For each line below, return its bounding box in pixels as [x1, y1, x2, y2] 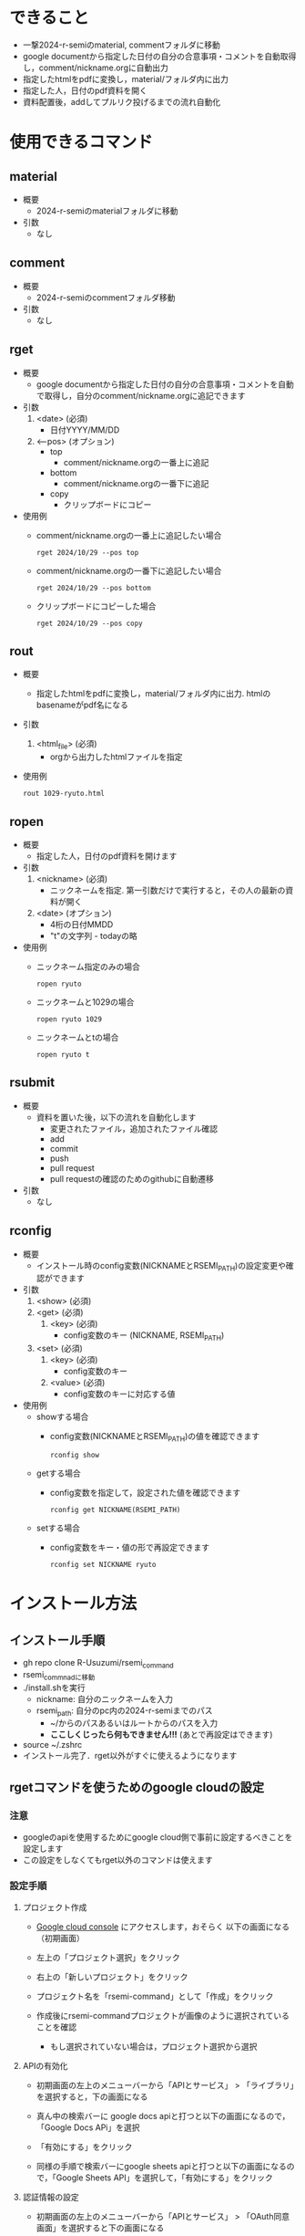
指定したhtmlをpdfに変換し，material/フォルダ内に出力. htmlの [36, 688, 271, 699]
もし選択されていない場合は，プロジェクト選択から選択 [49, 2041, 258, 2053]
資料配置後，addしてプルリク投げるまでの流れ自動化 [22, 96, 221, 107]
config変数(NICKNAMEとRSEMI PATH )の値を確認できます [49, 1431, 260, 1444]
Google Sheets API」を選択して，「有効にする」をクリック [56, 2172, 273, 2183]
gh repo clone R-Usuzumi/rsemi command [22, 1657, 175, 1670]
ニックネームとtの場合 [36, 1031, 119, 1042]
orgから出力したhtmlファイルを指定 [49, 751, 183, 762]
